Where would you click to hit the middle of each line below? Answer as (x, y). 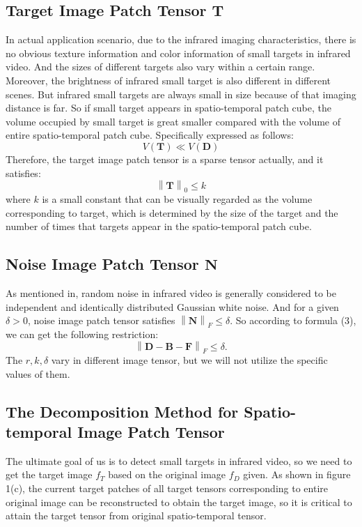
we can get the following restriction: (82, 334)
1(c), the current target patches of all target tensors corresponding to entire (167, 488)
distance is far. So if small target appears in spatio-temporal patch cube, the (168, 108)
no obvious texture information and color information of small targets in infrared (178, 53)
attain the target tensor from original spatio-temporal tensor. (136, 515)
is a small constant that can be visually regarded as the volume (177, 198)
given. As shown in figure (297, 474)
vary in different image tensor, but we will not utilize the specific (189, 360)
